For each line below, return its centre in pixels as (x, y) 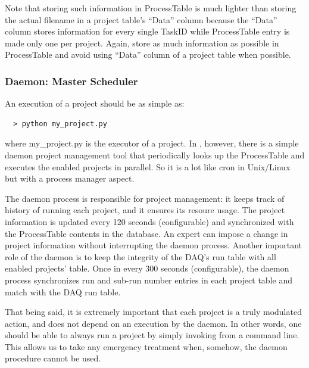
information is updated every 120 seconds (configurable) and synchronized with (149, 221)
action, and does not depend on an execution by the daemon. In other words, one (153, 323)
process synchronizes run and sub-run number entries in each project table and (149, 280)
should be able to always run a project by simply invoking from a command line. (152, 335)
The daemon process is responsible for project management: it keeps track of (145, 198)
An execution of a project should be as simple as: (95, 103)
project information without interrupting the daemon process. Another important (154, 245)
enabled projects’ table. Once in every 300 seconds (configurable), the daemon (147, 268)
